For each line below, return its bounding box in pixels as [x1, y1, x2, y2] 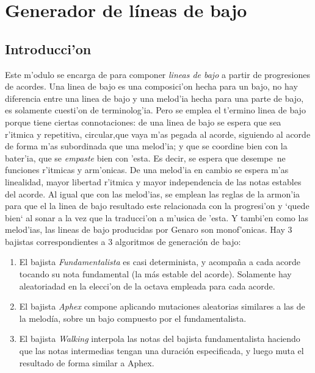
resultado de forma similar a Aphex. [19, 356, 154, 369]
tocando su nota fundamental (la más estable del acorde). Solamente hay [19, 268, 292, 280]
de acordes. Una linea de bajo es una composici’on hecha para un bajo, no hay [5, 80, 298, 93]
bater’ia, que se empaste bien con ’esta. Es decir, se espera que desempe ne [5, 151, 286, 164]
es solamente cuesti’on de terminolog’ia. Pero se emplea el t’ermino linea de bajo [5, 104, 306, 116]
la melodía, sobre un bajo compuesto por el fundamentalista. [19, 311, 247, 324]
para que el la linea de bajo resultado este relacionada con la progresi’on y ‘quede [5, 199, 310, 212]
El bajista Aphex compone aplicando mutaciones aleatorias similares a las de [19, 300, 305, 313]
